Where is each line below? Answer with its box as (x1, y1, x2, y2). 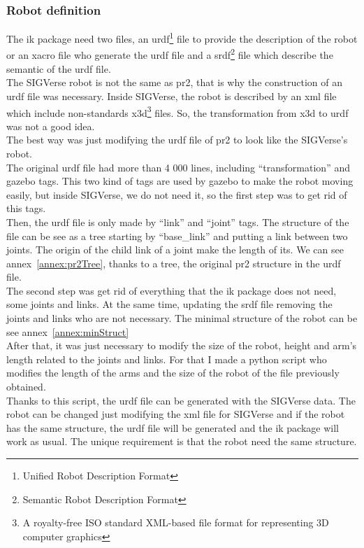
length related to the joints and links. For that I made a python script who (6, 351, 327, 366)
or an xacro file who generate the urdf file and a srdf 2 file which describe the (6, 45, 333, 62)
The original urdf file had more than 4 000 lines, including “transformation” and (6, 160, 350, 174)
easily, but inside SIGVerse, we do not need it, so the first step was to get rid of (6, 187, 347, 202)
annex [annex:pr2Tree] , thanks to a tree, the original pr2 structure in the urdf (6, 255, 341, 270)
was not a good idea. (6, 118, 95, 133)
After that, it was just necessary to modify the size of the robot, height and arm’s (6, 338, 357, 353)
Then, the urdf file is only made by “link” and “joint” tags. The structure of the (6, 214, 349, 229)
